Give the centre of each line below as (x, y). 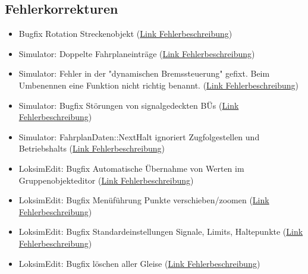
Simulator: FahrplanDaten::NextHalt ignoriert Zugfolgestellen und (139, 136)
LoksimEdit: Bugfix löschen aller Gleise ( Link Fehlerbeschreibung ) (139, 263)
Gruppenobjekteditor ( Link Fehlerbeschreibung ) (106, 180)
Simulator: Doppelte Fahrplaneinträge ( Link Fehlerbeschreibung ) (137, 53)
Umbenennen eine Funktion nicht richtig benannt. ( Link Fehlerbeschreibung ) (159, 85)
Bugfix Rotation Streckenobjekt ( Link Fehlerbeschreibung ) (125, 34)
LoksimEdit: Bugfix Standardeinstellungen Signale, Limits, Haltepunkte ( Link (161, 232)
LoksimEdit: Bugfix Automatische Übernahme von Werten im (131, 168)
